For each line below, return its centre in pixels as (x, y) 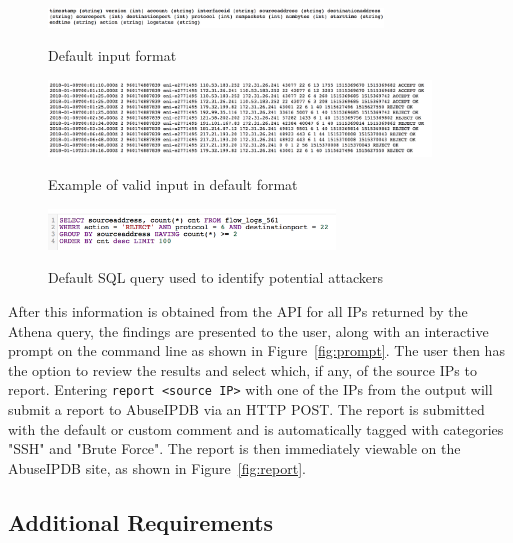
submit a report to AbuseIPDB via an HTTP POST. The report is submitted (246, 408)
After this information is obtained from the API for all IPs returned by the (238, 310)
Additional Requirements (141, 521)
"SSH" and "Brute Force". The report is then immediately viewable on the (234, 448)
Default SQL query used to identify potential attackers (216, 277)
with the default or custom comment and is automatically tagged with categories (256, 428)
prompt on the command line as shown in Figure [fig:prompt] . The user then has (256, 350)
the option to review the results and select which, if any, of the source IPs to (242, 369)
